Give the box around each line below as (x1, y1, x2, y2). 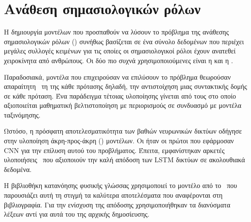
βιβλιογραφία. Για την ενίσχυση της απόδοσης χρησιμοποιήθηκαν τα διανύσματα (4, 199, 231, 209)
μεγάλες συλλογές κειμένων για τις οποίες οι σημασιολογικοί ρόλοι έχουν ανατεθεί (4, 46, 236, 56)
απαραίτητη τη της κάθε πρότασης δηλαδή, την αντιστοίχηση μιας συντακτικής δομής (4, 81, 247, 91)
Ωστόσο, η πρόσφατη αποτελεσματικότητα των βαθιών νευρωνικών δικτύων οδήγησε (4, 126, 242, 136)
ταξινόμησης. (4, 109, 41, 120)
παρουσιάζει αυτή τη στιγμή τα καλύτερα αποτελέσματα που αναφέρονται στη (4, 190, 223, 200)
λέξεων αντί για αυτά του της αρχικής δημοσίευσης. (4, 209, 150, 219)
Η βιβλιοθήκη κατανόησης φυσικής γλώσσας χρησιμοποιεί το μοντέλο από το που (4, 180, 237, 190)
